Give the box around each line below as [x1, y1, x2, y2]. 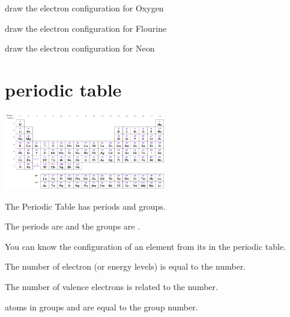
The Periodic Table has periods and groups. [5, 200, 166, 212]
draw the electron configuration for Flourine [5, 22, 167, 34]
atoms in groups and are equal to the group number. [5, 300, 198, 313]
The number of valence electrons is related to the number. [5, 280, 218, 293]
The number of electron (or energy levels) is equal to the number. [5, 260, 246, 273]
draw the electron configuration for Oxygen [5, 2, 164, 14]
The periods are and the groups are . [5, 220, 140, 233]
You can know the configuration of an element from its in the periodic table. [5, 240, 286, 252]
